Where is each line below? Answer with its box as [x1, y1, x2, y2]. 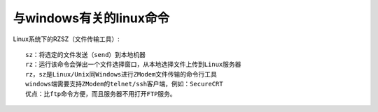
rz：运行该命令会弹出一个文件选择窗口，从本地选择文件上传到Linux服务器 [25, 61, 241, 69]
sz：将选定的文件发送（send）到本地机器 [25, 51, 146, 58]
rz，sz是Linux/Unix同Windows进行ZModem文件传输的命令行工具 [25, 70, 217, 78]
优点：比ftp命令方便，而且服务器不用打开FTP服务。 [25, 90, 176, 97]
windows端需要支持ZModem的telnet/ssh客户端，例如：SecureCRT [25, 80, 223, 88]
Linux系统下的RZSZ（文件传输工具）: [13, 35, 120, 43]
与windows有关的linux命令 [13, 10, 170, 26]
